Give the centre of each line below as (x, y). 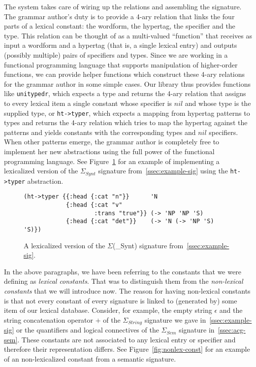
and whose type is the (218, 103)
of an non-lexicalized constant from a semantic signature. (90, 359)
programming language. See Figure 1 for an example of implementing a (112, 161)
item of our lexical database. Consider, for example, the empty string (108, 310)
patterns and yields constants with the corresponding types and (100, 132)
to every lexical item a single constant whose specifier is (88, 103)
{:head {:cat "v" (94, 205)
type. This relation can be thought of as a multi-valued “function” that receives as (128, 35)
